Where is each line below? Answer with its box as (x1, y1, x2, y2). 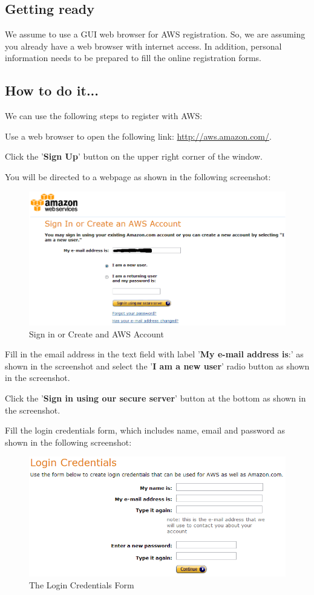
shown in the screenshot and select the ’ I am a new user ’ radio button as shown (5, 359, 310, 372)
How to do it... (5, 81, 99, 100)
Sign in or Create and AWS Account (29, 327, 164, 340)
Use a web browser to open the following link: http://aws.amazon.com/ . (5, 129, 272, 142)
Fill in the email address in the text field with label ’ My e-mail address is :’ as (5, 348, 304, 360)
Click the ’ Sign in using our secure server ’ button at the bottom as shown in (5, 391, 306, 404)
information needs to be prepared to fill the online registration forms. (5, 51, 262, 64)
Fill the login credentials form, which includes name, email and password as (5, 424, 286, 437)
